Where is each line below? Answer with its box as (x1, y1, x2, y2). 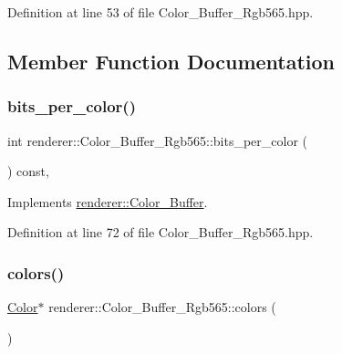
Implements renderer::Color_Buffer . (7, 192, 208, 211)
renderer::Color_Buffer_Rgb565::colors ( (48, 297, 276, 317)
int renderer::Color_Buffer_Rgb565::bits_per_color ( (7, 130, 307, 150)
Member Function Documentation (7, 47, 336, 75)
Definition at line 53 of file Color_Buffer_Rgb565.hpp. (7, 3, 314, 21)
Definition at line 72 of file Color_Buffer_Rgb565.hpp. (7, 223, 314, 242)
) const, (7, 161, 49, 181)
